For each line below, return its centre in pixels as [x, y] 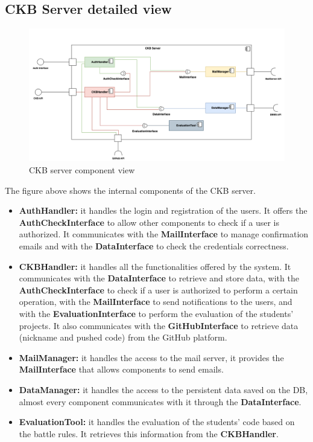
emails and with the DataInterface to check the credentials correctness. [154, 246]
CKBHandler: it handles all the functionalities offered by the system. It [155, 266]
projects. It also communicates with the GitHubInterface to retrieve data [159, 325]
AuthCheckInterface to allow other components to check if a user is [149, 222]
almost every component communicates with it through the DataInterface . [160, 401]
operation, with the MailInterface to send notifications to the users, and [156, 302]
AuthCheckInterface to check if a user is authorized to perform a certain [158, 290]
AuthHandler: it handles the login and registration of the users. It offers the [163, 210]
